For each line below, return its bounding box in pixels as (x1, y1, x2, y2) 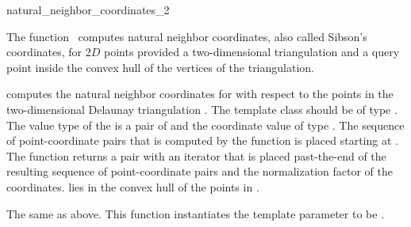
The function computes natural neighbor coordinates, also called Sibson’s (6, 28, 367, 44)
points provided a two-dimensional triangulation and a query (103, 44, 400, 60)
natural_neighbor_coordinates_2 (6, 2, 170, 17)
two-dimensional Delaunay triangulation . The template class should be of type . (6, 100, 398, 117)
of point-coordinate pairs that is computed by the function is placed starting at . (6, 132, 398, 149)
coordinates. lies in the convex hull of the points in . (6, 178, 259, 195)
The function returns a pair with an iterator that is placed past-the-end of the (6, 147, 386, 164)
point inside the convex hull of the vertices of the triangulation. (6, 59, 314, 75)
